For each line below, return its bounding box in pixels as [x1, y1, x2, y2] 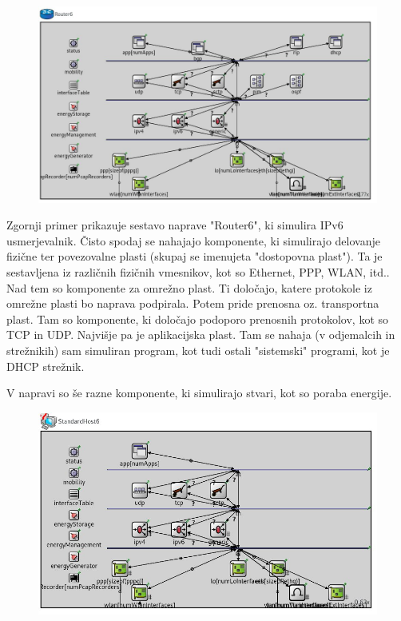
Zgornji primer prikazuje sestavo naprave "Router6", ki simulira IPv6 [6, 217, 343, 233]
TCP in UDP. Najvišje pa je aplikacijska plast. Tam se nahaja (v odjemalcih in [6, 326, 395, 343]
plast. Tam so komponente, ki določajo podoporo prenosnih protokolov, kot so [6, 310, 389, 327]
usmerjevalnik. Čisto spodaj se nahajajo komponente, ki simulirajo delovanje [6, 232, 380, 249]
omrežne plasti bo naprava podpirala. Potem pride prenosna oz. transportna [6, 295, 379, 312]
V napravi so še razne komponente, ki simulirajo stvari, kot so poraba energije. [6, 384, 392, 401]
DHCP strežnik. [6, 357, 85, 374]
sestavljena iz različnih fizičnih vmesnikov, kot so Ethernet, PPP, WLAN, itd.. [6, 264, 390, 281]
